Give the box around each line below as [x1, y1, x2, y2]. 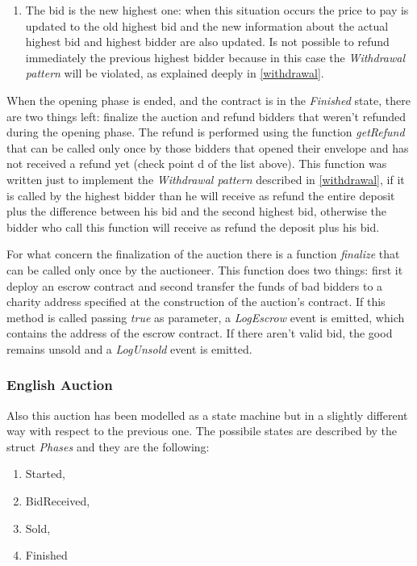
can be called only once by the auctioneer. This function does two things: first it [6, 261, 403, 278]
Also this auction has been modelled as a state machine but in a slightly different [6, 406, 408, 423]
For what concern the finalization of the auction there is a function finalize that [6, 245, 400, 262]
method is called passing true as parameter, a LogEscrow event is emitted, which [6, 308, 405, 325]
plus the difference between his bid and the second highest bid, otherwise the [6, 203, 387, 220]
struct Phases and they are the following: [6, 438, 210, 455]
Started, [25, 465, 65, 482]
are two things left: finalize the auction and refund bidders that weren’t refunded [6, 107, 407, 124]
